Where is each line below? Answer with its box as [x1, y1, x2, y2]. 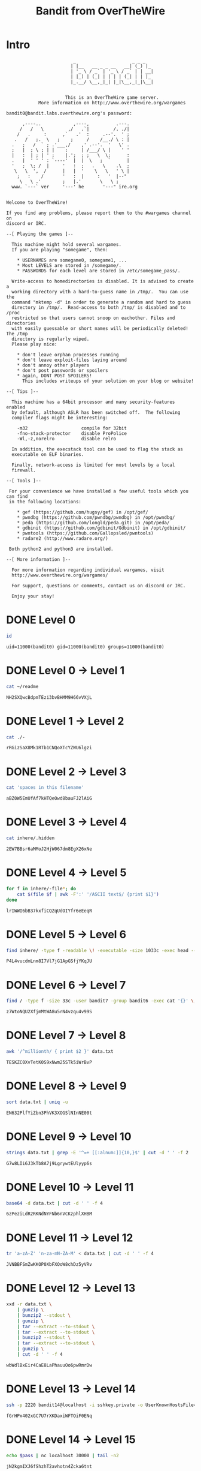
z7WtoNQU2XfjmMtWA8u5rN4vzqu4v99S [6, 1009, 93, 1015]
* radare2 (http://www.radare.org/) [17, 535, 109, 541]
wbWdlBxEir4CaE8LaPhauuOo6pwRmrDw [6, 1362, 93, 1368]
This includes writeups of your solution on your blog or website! [22, 378, 194, 384]
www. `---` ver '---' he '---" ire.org [11, 184, 138, 190]
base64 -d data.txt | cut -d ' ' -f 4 [6, 1200, 103, 1206]
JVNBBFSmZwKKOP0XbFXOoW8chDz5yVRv [6, 1262, 93, 1268]
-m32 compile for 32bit [17, 425, 127, 431]
